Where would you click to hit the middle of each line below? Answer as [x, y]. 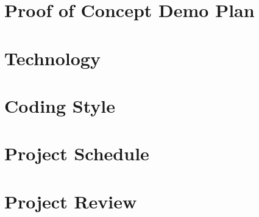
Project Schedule [77, 153]
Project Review [71, 201]
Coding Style [60, 105]
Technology [52, 58]
